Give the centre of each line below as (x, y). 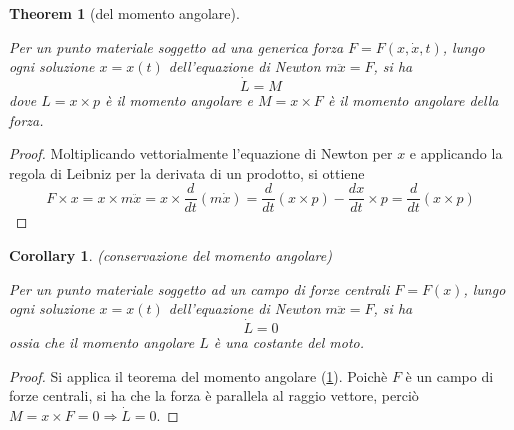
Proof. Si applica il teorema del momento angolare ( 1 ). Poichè (198, 375)
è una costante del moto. (289, 342)
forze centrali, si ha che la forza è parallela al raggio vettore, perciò (214, 395)
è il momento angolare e (179, 100)
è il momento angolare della (413, 100)
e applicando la (456, 153)
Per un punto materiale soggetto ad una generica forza (176, 46)
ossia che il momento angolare (102, 342)
